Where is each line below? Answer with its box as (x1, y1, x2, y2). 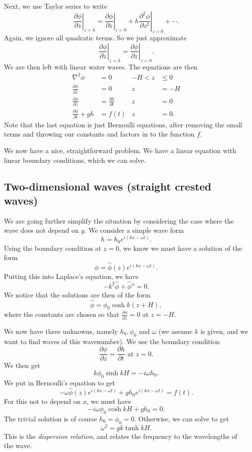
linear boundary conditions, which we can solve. (4, 155, 146, 165)
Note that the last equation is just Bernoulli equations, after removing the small (4, 119, 242, 129)
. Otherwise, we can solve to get (134, 413, 229, 423)
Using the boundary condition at (4, 243, 101, 253)
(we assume (158, 326, 193, 336)
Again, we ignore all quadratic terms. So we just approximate (4, 33, 187, 43)
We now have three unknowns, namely (4, 326, 118, 336)
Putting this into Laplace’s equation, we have (4, 271, 139, 281)
